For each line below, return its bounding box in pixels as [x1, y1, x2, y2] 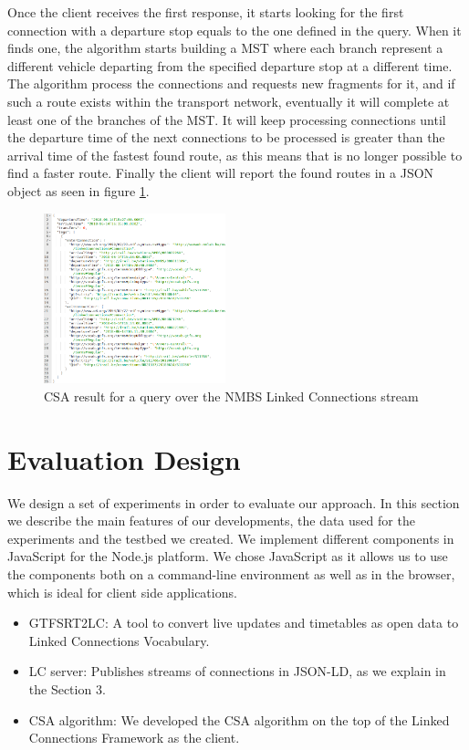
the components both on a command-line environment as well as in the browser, [7, 564, 455, 583]
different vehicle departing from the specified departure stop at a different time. [7, 56, 453, 75]
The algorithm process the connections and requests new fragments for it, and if [7, 74, 455, 93]
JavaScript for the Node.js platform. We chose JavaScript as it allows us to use [7, 547, 448, 566]
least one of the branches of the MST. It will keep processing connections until [7, 109, 446, 129]
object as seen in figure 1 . [7, 181, 150, 200]
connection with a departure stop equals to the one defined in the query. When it [7, 20, 462, 39]
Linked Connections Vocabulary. [28, 630, 210, 650]
